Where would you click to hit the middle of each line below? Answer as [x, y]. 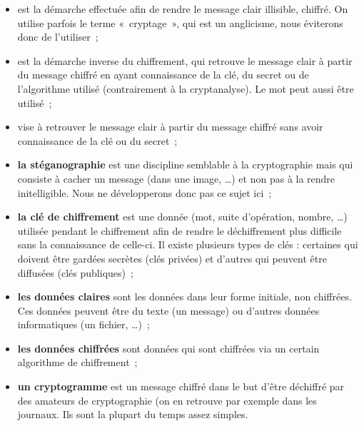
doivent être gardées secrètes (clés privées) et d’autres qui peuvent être [172, 258]
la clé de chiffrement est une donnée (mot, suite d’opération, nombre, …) [182, 217]
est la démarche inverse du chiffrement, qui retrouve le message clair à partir [185, 60]
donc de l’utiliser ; [58, 37]
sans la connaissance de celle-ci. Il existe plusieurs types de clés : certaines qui [188, 244]
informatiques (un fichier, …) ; [84, 324]
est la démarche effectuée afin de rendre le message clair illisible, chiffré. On [183, 9]
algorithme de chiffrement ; [77, 362]
